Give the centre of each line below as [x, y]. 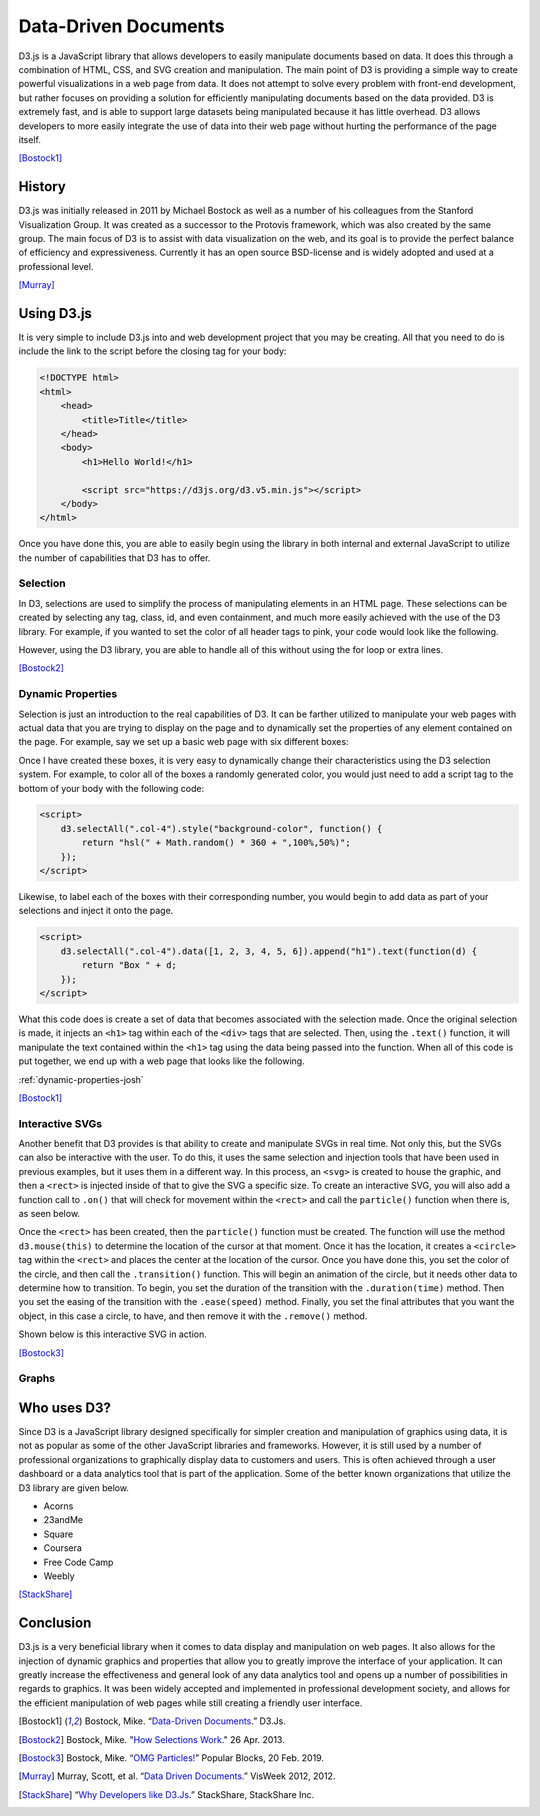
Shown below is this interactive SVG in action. [112, 1334]
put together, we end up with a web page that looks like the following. [161, 1061]
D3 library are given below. [74, 1487]
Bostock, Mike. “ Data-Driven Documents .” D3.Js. [185, 1721]
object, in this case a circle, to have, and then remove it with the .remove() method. [193, 1316]
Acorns [58, 1506]
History [42, 186]
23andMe [63, 1520]
